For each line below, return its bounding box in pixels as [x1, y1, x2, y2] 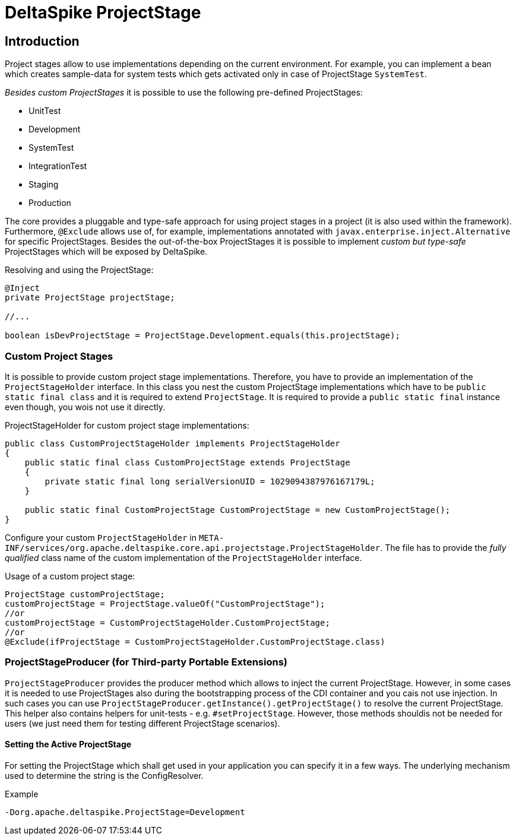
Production [29, 198, 71, 208]
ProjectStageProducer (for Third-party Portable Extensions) [5, 656, 288, 668]
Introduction [5, 33, 80, 49]
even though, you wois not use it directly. [5, 401, 166, 412]
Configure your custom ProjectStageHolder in [5, 532, 197, 543]
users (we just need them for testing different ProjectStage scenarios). [5, 718, 280, 728]
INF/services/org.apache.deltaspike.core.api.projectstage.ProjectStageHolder [5, 543, 381, 553]
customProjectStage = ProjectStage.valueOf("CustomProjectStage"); [5, 598, 325, 608]
